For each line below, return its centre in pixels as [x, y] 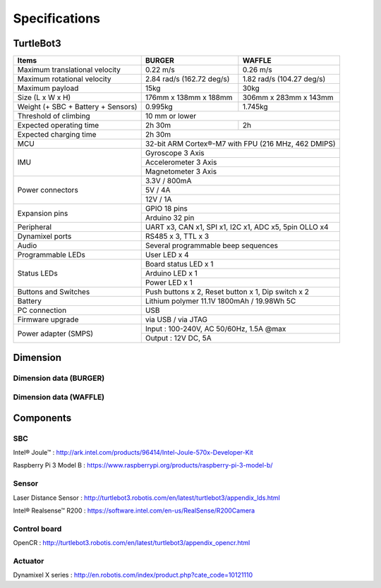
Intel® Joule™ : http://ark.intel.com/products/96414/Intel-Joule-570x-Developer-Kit [133, 452]
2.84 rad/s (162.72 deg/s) [187, 79]
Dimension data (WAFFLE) [59, 397]
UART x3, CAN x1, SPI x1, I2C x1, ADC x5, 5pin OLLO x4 [237, 227]
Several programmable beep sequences [212, 245]
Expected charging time [57, 135]
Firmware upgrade [48, 319]
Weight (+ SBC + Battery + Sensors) [77, 107]
